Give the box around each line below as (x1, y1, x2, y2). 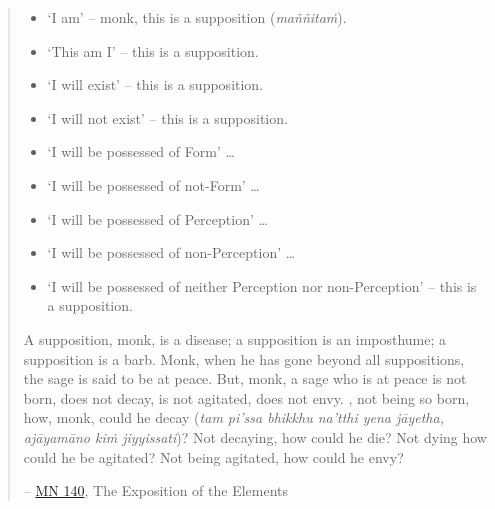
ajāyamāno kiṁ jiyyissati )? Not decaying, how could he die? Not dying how (23, 426, 487, 447)
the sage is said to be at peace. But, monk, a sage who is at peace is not (23, 368, 467, 389)
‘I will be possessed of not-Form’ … (47, 174, 260, 195)
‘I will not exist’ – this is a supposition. (47, 107, 288, 128)
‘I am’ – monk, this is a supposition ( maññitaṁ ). (47, 7, 347, 27)
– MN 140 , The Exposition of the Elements (23, 480, 289, 501)
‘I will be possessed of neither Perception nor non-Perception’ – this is (47, 275, 477, 296)
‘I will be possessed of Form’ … (47, 141, 235, 162)
